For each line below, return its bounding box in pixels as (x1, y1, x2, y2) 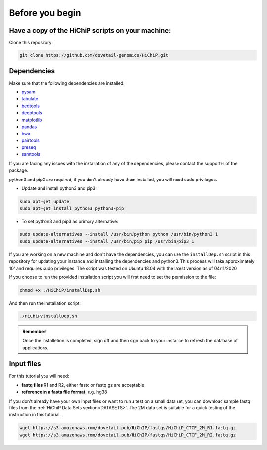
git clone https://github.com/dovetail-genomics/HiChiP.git (19, 52, 169, 58)
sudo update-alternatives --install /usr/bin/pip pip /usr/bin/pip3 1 (19, 238, 195, 244)
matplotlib (21, 117, 42, 123)
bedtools (21, 103, 40, 109)
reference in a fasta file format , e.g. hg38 (21, 389, 107, 395)
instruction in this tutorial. (9, 412, 61, 418)
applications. (22, 344, 49, 351)
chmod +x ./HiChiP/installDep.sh (19, 287, 101, 293)
